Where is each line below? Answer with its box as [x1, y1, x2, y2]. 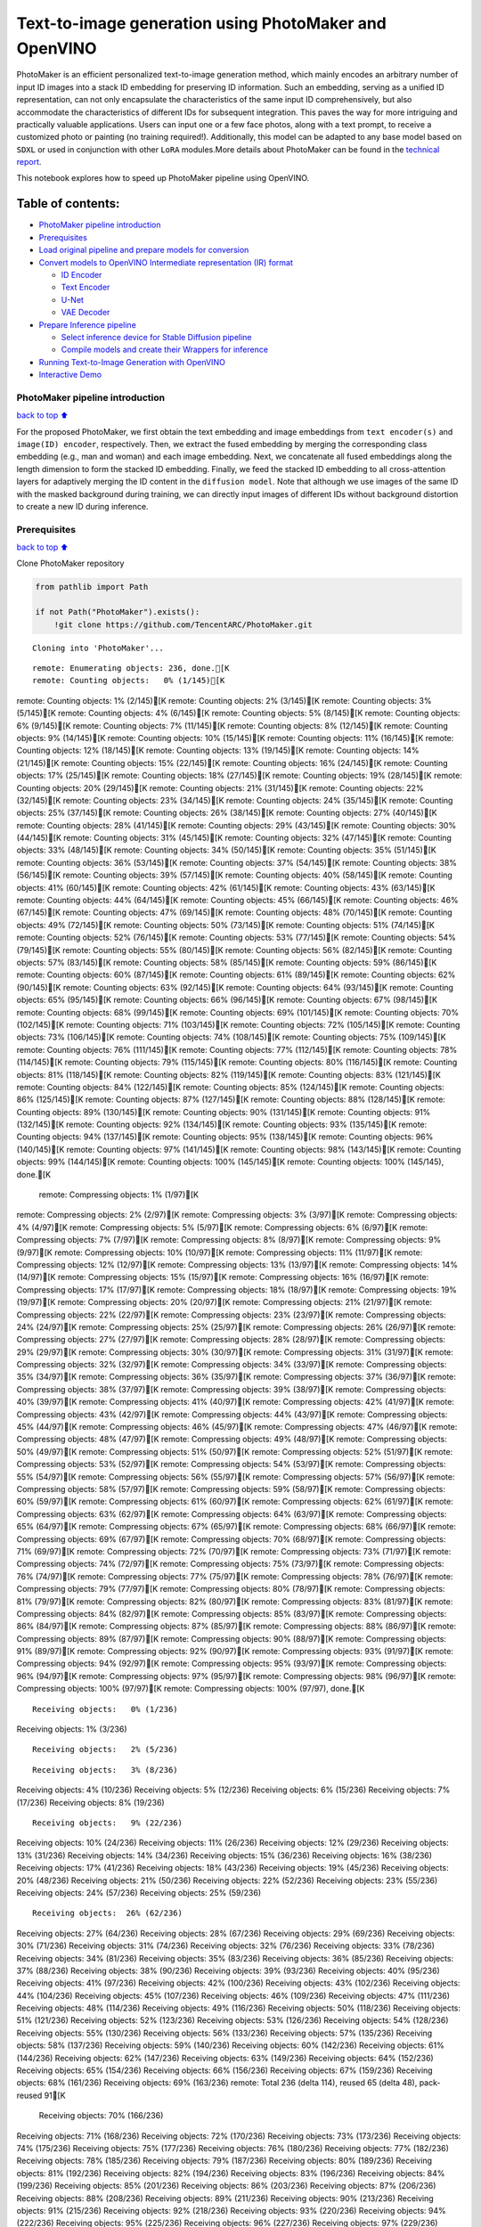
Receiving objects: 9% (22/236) [32, 1817, 183, 1828]
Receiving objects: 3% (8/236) [32, 1765, 178, 1774]
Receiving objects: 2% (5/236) [32, 1744, 178, 1755]
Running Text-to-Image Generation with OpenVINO [38, 356, 226, 367]
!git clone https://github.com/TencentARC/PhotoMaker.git [53, 619, 313, 630]
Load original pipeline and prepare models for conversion [38, 245, 249, 256]
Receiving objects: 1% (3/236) [16, 1724, 128, 1734]
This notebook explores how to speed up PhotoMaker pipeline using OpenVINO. [16, 173, 310, 184]
